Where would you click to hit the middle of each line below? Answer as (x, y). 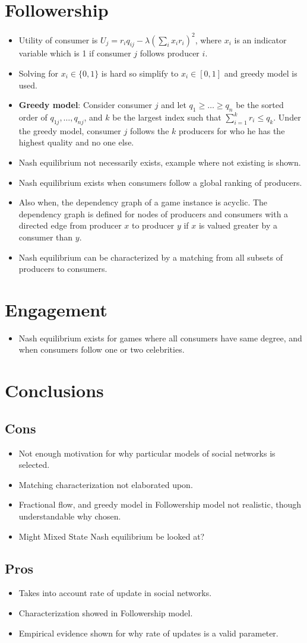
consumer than (46, 237)
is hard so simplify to (140, 73)
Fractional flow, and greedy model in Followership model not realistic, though (160, 504)
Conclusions (54, 390)
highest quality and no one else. (76, 142)
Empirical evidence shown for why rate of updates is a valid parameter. (148, 633)
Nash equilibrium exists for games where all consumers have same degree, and (160, 338)
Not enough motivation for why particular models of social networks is (147, 453)
